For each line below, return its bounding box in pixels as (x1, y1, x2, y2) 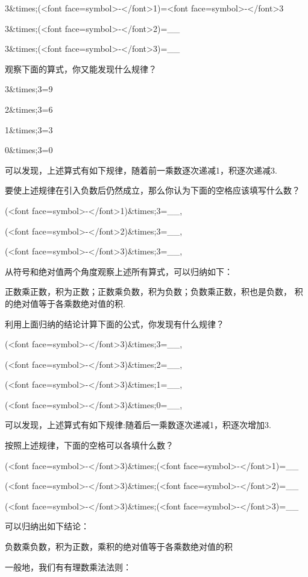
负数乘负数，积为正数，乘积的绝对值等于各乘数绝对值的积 (5, 540, 233, 553)
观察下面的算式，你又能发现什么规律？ (5, 62, 157, 75)
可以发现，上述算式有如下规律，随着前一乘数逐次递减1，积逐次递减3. (5, 163, 277, 176)
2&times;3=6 (5, 102, 53, 115)
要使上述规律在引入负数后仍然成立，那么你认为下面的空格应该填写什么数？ (5, 184, 300, 197)
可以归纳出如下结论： (5, 520, 89, 532)
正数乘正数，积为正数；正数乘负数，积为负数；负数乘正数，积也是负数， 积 (5, 285, 303, 298)
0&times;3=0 (5, 143, 53, 156)
